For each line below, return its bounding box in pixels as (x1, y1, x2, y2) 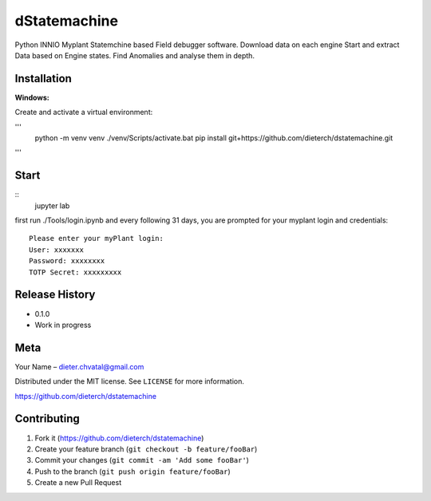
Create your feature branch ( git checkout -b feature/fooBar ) (34, 444, 258, 454)
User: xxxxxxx (29, 245, 84, 254)
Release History (14, 288, 96, 302)
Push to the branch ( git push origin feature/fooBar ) (34, 467, 231, 476)
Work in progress (34, 320, 92, 329)
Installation (14, 72, 72, 85)
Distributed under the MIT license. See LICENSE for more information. (14, 377, 245, 386)
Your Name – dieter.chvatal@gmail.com (14, 361, 144, 371)
